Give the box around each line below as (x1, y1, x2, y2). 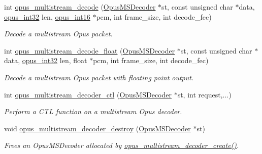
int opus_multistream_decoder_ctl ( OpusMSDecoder (4, 89, 172, 99)
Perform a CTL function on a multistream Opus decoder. (4, 106, 182, 117)
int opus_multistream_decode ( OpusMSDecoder (4, 2, 156, 12)
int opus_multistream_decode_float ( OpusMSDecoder (4, 45, 175, 56)
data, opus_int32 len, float (4, 55, 87, 66)
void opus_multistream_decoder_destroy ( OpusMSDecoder (4, 123, 191, 133)
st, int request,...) (177, 89, 232, 99)
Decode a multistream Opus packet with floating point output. (4, 72, 194, 82)
